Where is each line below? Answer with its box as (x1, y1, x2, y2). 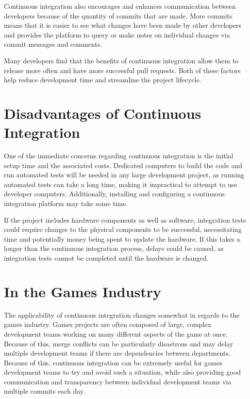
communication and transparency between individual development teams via (4, 376, 232, 386)
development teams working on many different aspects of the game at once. (4, 328, 228, 339)
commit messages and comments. (4, 39, 102, 49)
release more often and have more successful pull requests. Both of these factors (4, 65, 241, 75)
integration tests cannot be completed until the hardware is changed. (4, 253, 209, 263)
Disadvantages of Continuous (4, 103, 201, 123)
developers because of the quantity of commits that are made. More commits (4, 10, 233, 20)
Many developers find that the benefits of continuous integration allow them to (4, 55, 239, 65)
